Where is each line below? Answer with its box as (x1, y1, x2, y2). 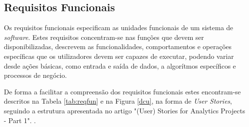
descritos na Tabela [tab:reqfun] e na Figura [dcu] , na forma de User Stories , (4, 96, 232, 106)
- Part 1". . (4, 115, 36, 125)
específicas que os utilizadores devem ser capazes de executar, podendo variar (4, 51, 234, 61)
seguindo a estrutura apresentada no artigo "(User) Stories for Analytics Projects (4, 105, 245, 115)
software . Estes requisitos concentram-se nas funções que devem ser (4, 32, 204, 42)
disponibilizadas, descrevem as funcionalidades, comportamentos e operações (4, 41, 232, 52)
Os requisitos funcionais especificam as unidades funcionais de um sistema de (4, 22, 233, 33)
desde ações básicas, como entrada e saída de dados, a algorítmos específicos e (4, 60, 236, 71)
